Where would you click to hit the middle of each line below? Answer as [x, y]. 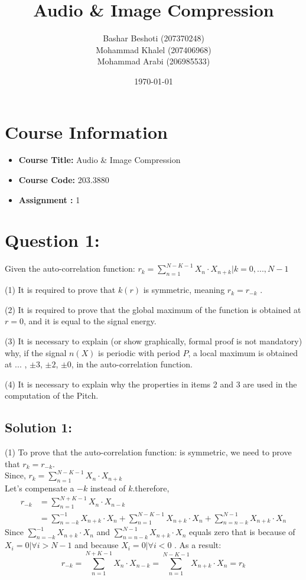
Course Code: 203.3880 [64, 180]
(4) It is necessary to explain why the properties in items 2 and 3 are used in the [151, 384]
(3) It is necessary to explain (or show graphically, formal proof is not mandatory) [154, 340]
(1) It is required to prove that [60, 290]
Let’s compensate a [40, 488]
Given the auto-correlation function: [70, 268]
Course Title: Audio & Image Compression [100, 160]
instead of [108, 488]
